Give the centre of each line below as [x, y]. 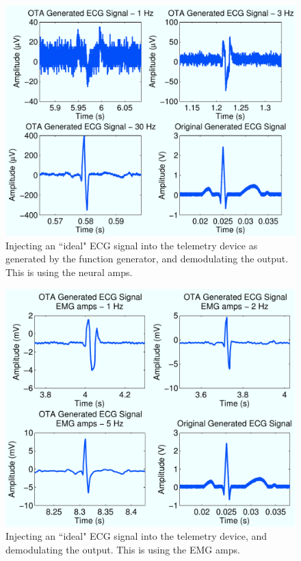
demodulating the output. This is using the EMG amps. [123, 549]
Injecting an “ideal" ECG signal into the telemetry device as [132, 245]
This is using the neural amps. [69, 272]
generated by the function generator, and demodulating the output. [147, 259]
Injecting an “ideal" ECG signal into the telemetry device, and [136, 536]
